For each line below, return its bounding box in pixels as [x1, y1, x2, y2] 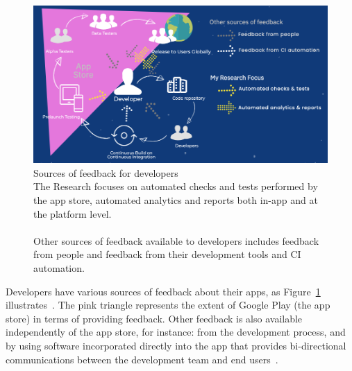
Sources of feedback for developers [33, 165, 178, 180]
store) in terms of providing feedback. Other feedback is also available [6, 311, 303, 325]
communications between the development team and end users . [6, 352, 278, 366]
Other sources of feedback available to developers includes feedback [33, 233, 319, 248]
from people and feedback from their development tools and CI [33, 247, 301, 261]
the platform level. [33, 206, 112, 221]
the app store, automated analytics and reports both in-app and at [33, 193, 318, 207]
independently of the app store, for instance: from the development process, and [6, 325, 346, 339]
